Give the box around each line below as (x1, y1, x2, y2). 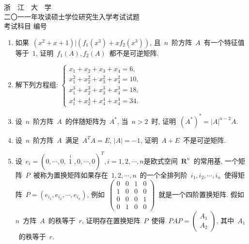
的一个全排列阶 (140, 169, 187, 180)
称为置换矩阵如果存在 (40, 169, 108, 180)
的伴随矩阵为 (65, 116, 106, 126)
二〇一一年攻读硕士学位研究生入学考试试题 (4, 11, 140, 21)
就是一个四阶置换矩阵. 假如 (158, 189, 244, 199)
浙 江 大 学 (4, 2, 51, 12)
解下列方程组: (15, 79, 58, 90)
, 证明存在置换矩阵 (82, 215, 140, 225)
